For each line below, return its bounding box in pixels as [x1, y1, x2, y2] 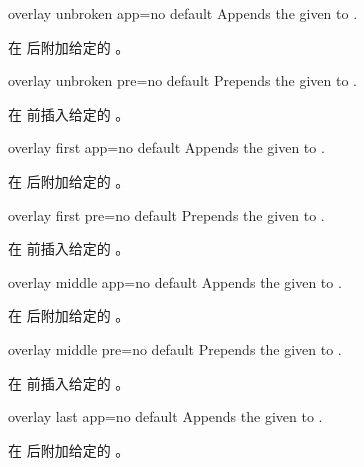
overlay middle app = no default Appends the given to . [8, 271, 342, 292]
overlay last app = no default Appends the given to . [8, 406, 323, 427]
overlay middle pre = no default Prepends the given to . [8, 338, 342, 359]
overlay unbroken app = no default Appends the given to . [8, 3, 358, 23]
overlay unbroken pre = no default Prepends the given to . [8, 70, 357, 91]
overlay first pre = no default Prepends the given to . [8, 204, 325, 225]
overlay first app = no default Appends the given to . [8, 137, 325, 158]
